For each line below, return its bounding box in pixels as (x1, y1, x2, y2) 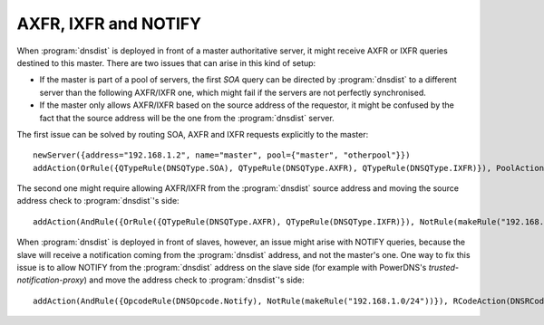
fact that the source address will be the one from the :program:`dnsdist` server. (39, 112, 335, 123)
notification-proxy (16, 274, 85, 285)
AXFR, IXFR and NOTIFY (16, 14, 201, 33)
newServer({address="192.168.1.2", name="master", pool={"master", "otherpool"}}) (33, 150, 411, 160)
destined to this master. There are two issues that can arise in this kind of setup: (16, 57, 316, 68)
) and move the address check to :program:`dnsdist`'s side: (83, 274, 306, 285)
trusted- (428, 263, 460, 273)
